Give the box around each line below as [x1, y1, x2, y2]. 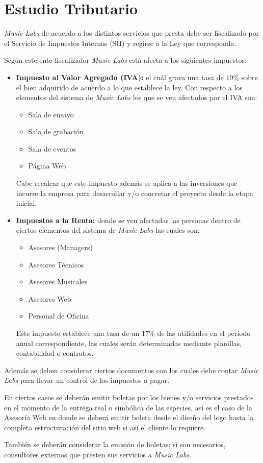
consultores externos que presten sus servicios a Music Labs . [4, 449, 192, 459]
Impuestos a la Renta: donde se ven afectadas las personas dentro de [16, 214, 241, 225]
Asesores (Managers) [28, 242, 93, 253]
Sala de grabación [28, 126, 84, 137]
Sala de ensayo [28, 109, 74, 119]
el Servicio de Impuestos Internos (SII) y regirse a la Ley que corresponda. [4, 37, 236, 48]
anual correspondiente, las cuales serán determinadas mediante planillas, [16, 337, 242, 348]
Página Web [28, 160, 66, 171]
